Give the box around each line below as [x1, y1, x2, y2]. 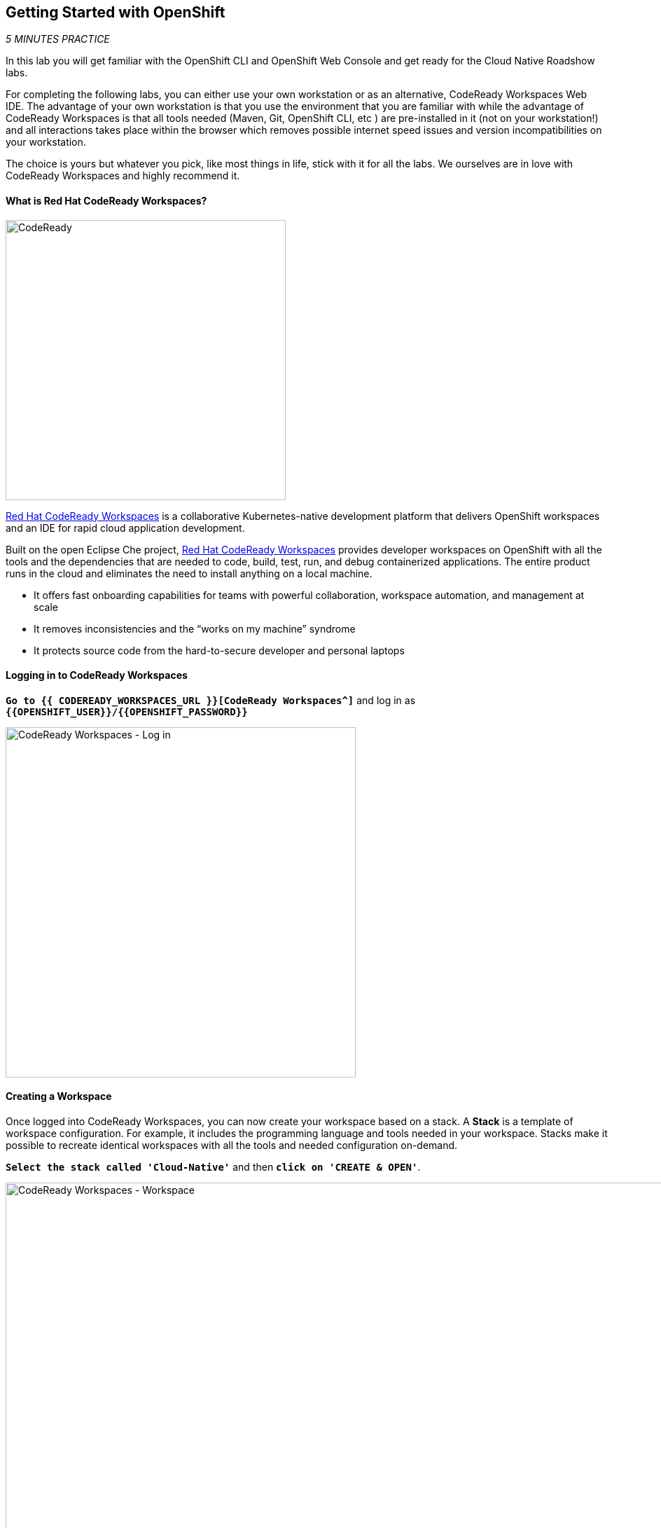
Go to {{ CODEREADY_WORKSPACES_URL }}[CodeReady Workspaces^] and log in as [6, 694, 416, 706]
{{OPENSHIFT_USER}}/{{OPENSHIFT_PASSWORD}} [6, 706, 248, 717]
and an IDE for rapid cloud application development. [6, 521, 245, 534]
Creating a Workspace [6, 1090, 112, 1103]
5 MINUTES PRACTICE [6, 33, 110, 46]
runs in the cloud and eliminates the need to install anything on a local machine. [6, 567, 373, 579]
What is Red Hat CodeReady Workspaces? [6, 195, 207, 207]
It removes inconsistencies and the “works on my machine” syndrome [34, 622, 356, 635]
